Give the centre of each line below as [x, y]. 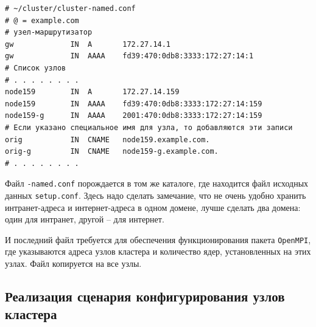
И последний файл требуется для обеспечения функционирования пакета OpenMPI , [158, 239]
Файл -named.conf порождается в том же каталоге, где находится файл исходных [157, 183]
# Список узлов [36, 68]
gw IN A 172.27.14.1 [88, 44]
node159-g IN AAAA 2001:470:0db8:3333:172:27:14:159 [134, 116]
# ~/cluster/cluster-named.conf [70, 9]
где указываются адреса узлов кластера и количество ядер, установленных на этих [158, 251]
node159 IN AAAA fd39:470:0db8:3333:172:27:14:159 [134, 104]
